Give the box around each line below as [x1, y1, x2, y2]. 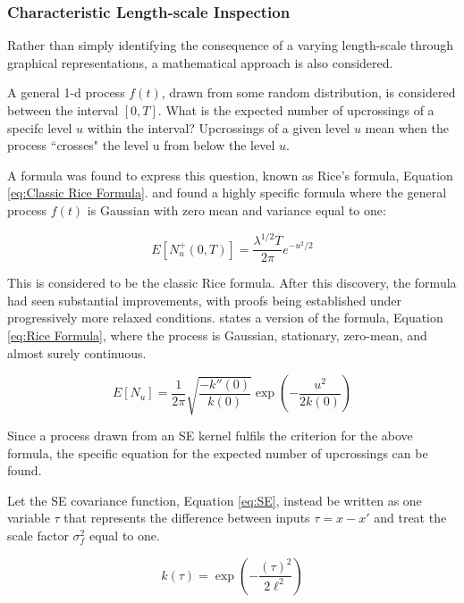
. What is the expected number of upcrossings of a [157, 101, 434, 119]
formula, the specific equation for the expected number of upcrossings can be [7, 443, 428, 462]
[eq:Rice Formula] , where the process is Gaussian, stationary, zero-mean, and [7, 325, 427, 344]
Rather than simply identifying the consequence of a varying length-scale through [7, 36, 454, 54]
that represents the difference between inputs [63, 508, 310, 527]
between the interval [7, 101, 119, 119]
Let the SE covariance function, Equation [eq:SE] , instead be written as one [7, 490, 422, 509]
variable [7, 508, 50, 527]
